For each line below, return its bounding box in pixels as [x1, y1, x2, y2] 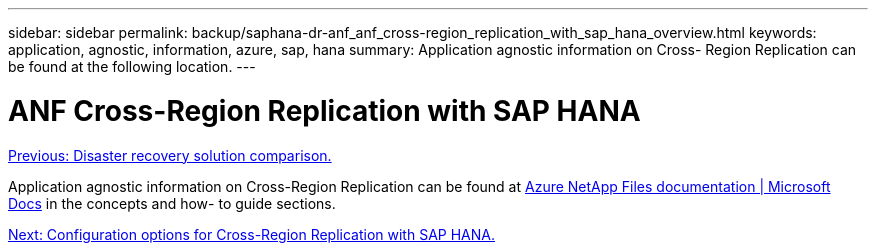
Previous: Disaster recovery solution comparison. [8, 146, 332, 164]
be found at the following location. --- [8, 58, 256, 75]
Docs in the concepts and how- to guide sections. [8, 194, 336, 212]
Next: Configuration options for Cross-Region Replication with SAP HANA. [8, 225, 495, 243]
